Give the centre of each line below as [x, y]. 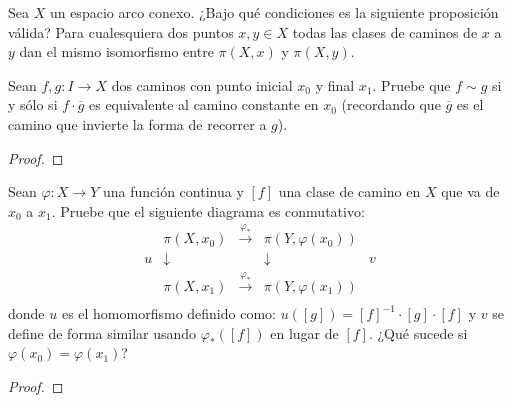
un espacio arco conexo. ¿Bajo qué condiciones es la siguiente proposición [274, 12]
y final [335, 84]
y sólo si [33, 104]
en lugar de [304, 332]
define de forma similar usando [102, 332]
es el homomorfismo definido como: [168, 313]
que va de [470, 191]
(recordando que [391, 104]
